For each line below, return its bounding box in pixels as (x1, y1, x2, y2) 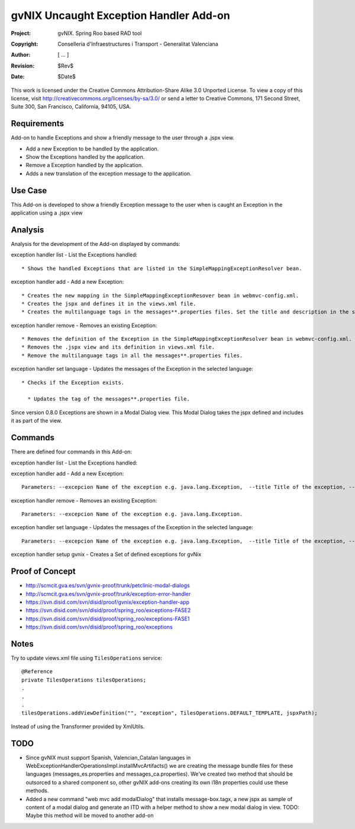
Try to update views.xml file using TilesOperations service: (11, 655, 163, 661)
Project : (11, 30, 31, 37)
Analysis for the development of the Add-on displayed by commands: (11, 240, 180, 247)
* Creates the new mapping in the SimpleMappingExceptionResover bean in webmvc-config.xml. (21, 292, 299, 299)
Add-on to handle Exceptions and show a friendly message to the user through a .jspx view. (11, 134, 235, 142)
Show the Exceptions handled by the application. (25, 153, 145, 160)
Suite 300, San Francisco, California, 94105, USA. (11, 103, 131, 110)
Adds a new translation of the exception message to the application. (25, 169, 192, 177)
